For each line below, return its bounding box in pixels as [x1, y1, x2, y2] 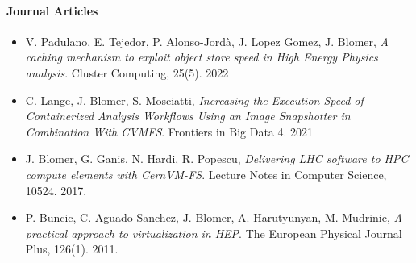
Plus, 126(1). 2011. [25, 240, 119, 257]
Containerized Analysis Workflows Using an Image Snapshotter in [25, 107, 351, 124]
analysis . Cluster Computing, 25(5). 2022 [25, 64, 229, 81]
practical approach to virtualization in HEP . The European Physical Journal [25, 224, 402, 241]
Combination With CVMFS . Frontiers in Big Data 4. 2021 [25, 123, 314, 140]
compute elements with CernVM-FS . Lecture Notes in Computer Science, [25, 165, 387, 182]
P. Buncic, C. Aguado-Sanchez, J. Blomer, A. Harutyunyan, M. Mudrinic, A [25, 209, 402, 226]
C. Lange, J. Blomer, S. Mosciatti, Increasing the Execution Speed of [25, 91, 364, 108]
